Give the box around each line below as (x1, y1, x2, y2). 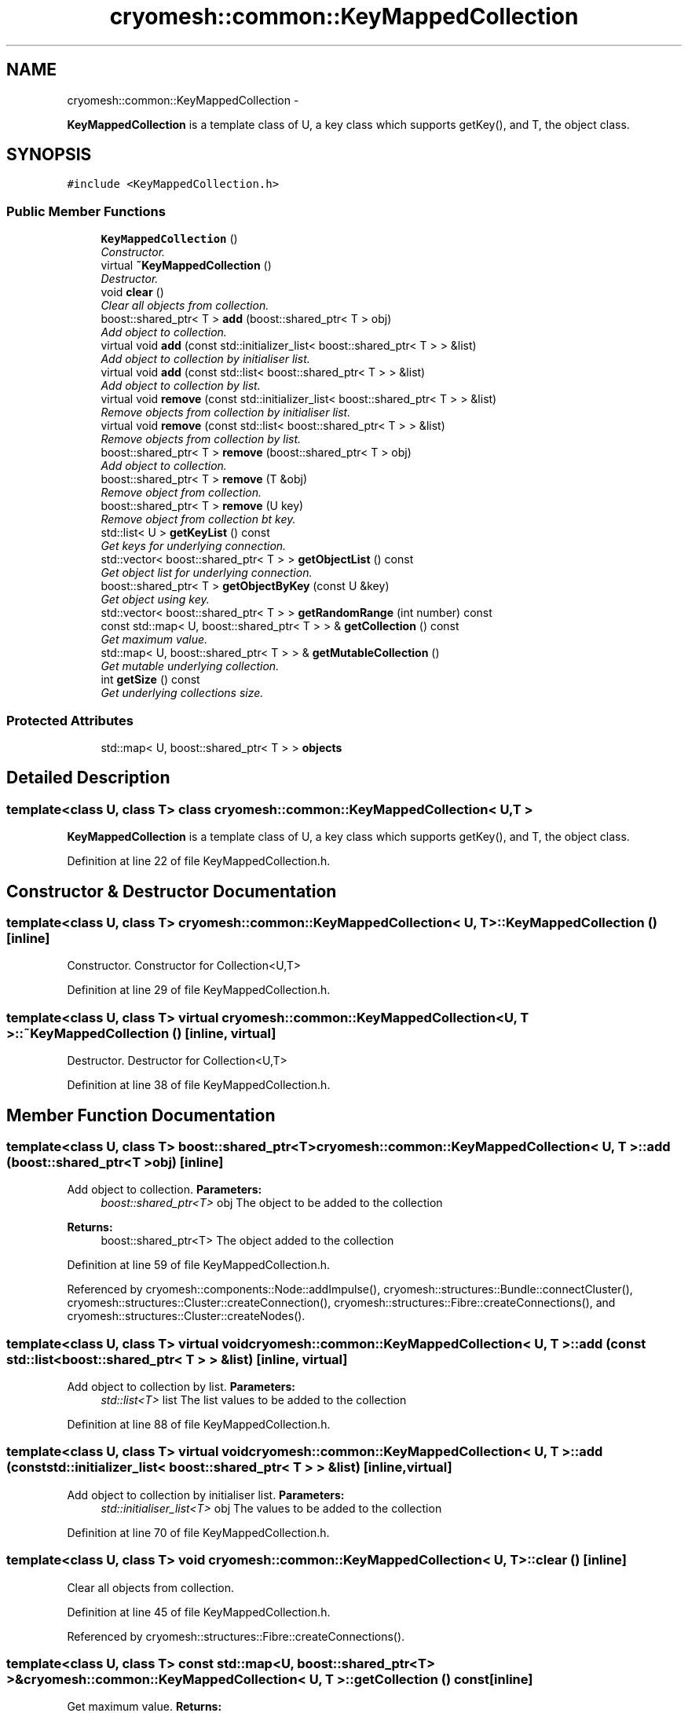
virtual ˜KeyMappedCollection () (101, 259, 272, 273)
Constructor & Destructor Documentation (6, 881, 337, 901)
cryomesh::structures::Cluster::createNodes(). (67, 1309, 306, 1323)
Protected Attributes (6, 712, 134, 728)
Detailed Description (6, 768, 170, 788)
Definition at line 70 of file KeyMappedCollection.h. (67, 1525, 330, 1539)
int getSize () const (101, 673, 200, 687)
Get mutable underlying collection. (101, 659, 280, 673)
